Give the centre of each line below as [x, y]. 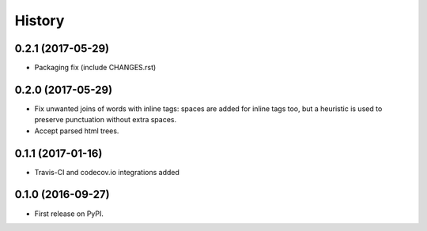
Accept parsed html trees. [77, 131]
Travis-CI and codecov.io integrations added [107, 172]
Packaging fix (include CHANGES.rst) [95, 68]
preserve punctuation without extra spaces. [106, 120]
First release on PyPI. [69, 214]
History [40, 20]
